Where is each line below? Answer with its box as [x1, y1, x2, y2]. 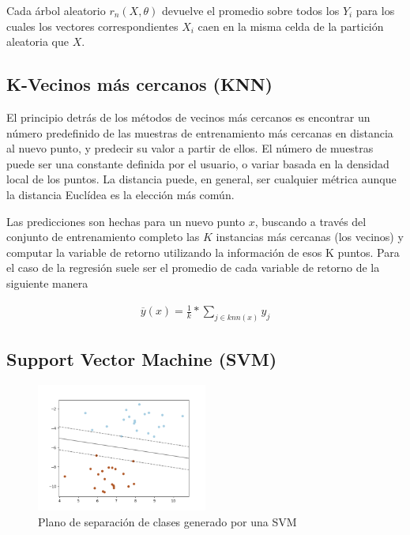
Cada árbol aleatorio [6, 2, 106, 18]
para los [355, 2, 395, 18]
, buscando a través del [254, 213, 367, 229]
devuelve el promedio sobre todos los [161, 2, 340, 18]
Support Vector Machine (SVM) [6, 347, 277, 371]
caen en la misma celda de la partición [197, 17, 384, 34]
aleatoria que [6, 33, 69, 50]
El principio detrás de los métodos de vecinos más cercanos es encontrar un [6, 108, 371, 125]
